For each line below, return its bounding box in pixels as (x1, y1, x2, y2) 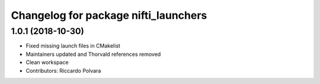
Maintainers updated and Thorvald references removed (25, 51, 161, 58)
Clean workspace (25, 59, 69, 66)
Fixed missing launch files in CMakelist (25, 42, 121, 49)
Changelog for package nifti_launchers (11, 9, 207, 22)
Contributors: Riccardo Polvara (25, 67, 101, 74)
